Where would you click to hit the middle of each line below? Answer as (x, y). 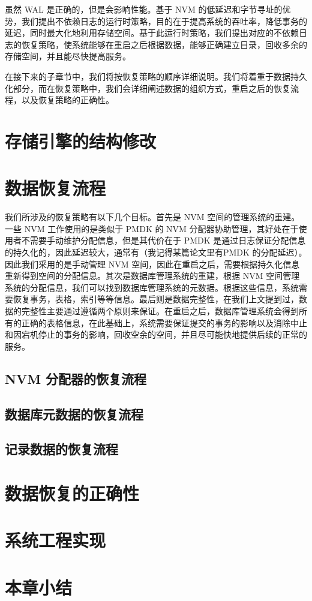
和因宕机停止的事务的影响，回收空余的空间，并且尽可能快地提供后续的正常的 (156, 334)
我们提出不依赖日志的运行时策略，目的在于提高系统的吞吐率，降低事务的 (164, 21)
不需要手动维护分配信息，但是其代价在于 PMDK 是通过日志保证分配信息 (163, 240)
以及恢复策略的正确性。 (67, 100)
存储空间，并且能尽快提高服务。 (68, 56)
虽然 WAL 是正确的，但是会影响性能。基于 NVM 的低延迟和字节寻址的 (144, 9)
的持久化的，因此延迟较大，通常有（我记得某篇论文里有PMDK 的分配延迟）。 (156, 252)
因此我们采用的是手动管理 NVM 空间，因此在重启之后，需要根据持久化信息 (152, 264)
